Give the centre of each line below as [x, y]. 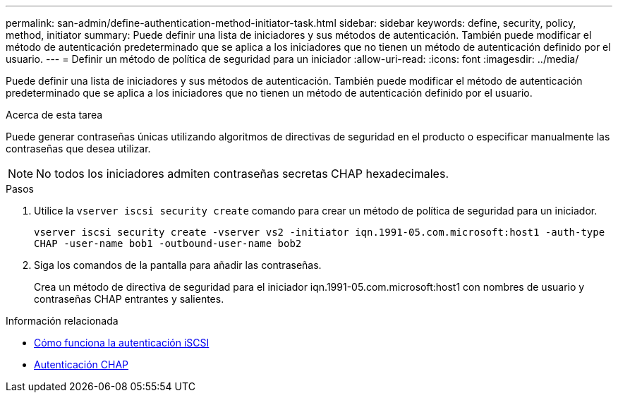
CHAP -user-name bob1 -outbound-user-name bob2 [168, 243]
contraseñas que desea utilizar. [78, 149]
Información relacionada [62, 321]
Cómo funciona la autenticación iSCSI [122, 343]
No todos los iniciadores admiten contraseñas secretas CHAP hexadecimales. [242, 174]
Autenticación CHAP [81, 364]
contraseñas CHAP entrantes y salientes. [129, 299]
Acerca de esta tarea [54, 115]
